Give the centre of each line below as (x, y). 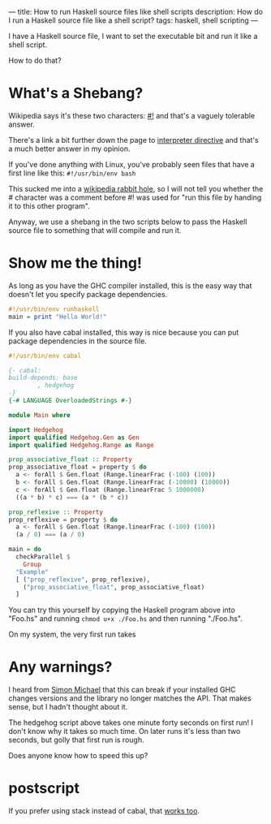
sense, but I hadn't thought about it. (68, 707)
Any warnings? (60, 667)
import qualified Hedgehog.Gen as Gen (74, 438)
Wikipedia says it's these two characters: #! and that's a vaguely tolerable (132, 115)
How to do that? (35, 60)
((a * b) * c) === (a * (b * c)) (72, 497)
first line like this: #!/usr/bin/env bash (72, 173)
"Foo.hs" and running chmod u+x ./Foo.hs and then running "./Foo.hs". (126, 619)
